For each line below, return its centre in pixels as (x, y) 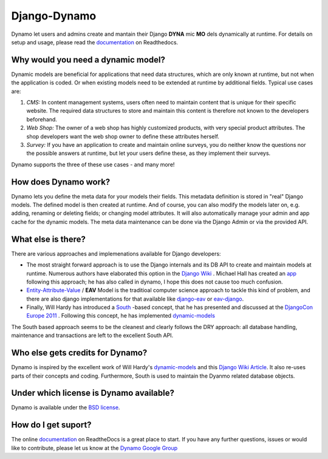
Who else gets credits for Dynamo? (79, 353)
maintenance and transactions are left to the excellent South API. (92, 335)
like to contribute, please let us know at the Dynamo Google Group (94, 448)
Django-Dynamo (54, 16)
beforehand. (42, 119)
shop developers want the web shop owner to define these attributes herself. (123, 136)
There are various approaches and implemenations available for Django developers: (116, 253)
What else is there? (49, 239)
